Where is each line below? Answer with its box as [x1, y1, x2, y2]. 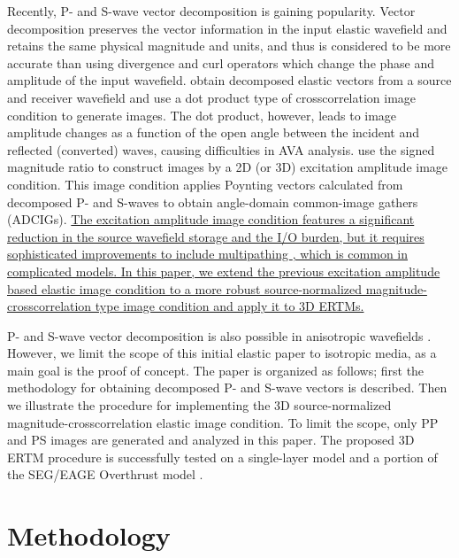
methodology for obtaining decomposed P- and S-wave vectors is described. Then [7, 378, 448, 397]
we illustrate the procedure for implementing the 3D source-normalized [7, 396, 392, 415]
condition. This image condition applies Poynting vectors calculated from [7, 174, 403, 193]
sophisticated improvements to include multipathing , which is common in [7, 244, 409, 263]
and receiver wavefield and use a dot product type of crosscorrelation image [7, 88, 417, 106]
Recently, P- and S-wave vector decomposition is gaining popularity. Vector [7, 2, 416, 19]
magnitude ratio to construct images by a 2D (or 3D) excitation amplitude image [7, 158, 448, 176]
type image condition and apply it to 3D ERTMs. [95, 297, 364, 315]
